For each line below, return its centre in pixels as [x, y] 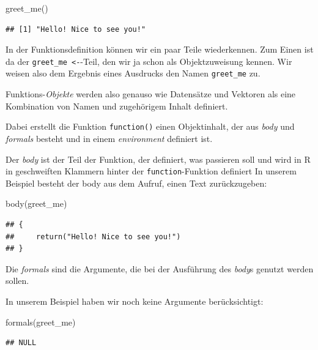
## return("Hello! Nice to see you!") [93, 236]
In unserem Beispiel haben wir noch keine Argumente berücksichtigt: [135, 301]
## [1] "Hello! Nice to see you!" [76, 29]
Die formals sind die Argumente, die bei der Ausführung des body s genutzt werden [160, 268]
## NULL [21, 343]
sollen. [17, 281]
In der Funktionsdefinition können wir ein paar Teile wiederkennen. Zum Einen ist [160, 49]
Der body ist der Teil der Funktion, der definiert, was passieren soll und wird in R [158, 159]
